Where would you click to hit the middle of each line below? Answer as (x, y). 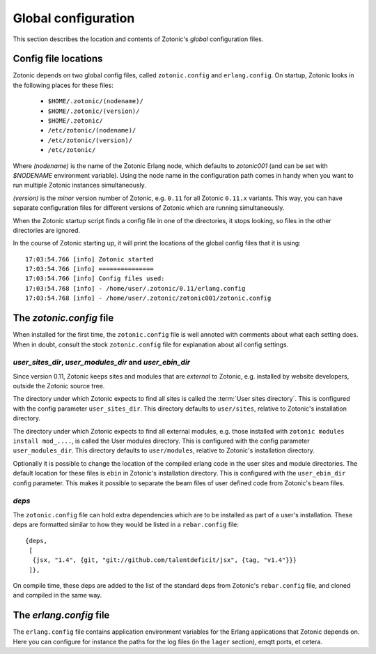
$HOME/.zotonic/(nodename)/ (96, 101)
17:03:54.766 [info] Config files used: (95, 279)
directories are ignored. (46, 230)
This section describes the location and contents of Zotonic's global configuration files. (138, 39)
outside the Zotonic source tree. (59, 386)
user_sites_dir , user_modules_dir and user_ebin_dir (102, 363)
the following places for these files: (63, 85)
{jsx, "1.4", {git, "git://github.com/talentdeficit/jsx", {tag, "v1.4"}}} (165, 560)
